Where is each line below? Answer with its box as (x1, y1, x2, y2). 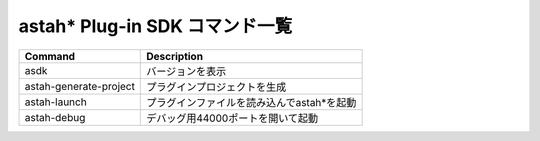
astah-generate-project (24, 79, 135, 93)
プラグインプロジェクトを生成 (146, 80, 287, 94)
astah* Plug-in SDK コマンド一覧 (18, 15, 293, 37)
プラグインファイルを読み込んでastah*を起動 (146, 95, 357, 109)
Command (24, 49, 75, 63)
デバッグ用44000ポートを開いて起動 (146, 111, 319, 125)
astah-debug (24, 110, 86, 124)
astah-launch (24, 95, 87, 109)
